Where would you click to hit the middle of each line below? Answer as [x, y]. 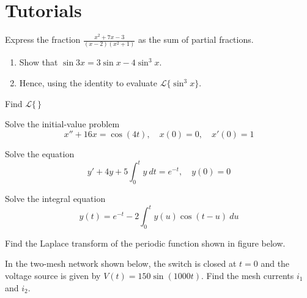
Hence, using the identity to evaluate [88, 83]
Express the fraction [43, 39]
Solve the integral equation [55, 198]
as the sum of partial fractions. [196, 39]
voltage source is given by [53, 276]
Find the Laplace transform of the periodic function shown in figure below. [145, 243]
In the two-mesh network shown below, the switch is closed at [121, 263]
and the [275, 263]
